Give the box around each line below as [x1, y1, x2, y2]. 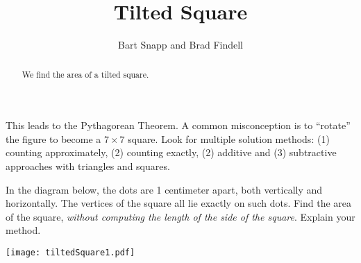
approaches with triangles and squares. [6, 158, 170, 173]
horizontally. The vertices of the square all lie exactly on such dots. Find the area [6, 196, 352, 210]
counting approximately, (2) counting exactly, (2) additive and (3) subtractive [6, 145, 337, 160]
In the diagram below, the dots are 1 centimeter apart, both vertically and [6, 182, 323, 196]
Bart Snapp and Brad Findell [118, 37, 243, 52]
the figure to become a [6, 131, 101, 146]
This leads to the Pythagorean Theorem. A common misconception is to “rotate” [6, 118, 351, 133]
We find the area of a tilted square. [22, 68, 149, 80]
